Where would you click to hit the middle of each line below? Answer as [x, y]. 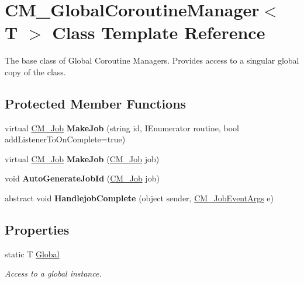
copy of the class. [35, 71]
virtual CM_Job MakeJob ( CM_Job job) [82, 158]
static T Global [32, 254]
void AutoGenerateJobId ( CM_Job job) [82, 178]
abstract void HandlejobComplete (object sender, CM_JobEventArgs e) [139, 198]
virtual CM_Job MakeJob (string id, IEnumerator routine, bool [122, 127]
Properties [37, 230]
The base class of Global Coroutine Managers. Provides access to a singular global [152, 60]
